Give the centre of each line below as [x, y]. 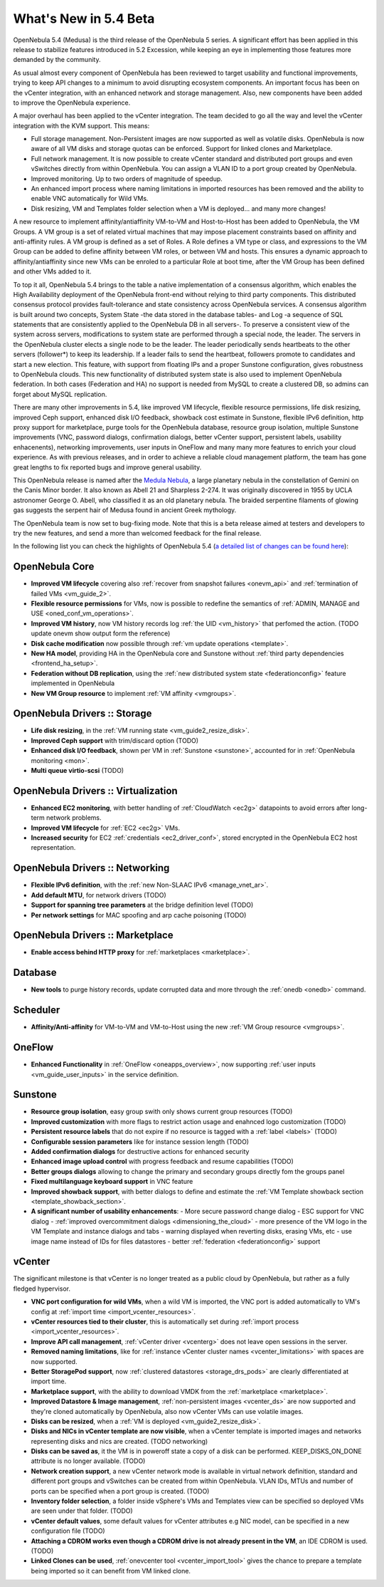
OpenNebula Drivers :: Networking [91, 868]
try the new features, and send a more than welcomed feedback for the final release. [137, 533]
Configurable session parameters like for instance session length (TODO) [140, 1141]
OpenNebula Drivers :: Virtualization [95, 791]
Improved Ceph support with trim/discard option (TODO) [115, 740]
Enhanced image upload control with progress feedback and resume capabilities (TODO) [162, 1162]
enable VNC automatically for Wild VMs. [90, 199]
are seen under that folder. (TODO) [82, 1511]
